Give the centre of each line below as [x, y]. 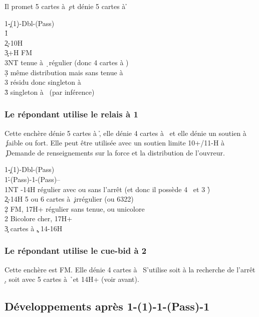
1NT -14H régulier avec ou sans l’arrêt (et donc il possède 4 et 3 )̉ [107, 189]
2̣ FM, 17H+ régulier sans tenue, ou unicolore [75, 208]
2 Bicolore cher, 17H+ [39, 218]
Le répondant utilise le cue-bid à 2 [76, 251]
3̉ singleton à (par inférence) [50, 92]
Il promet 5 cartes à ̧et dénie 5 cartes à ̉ [66, 6]
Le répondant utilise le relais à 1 [71, 114]
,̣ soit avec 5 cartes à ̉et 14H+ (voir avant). [72, 279]
